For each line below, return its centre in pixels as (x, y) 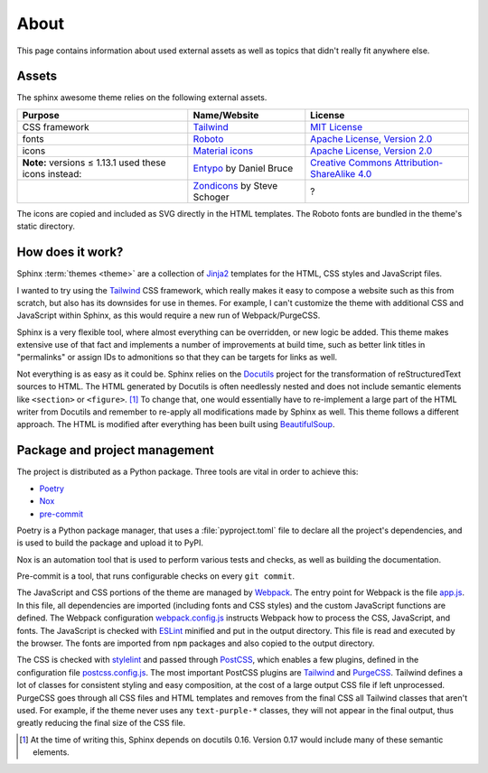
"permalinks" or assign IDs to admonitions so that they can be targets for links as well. (177, 358)
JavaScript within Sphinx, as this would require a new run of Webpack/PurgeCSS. (169, 315)
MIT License (337, 126)
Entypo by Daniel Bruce (243, 168)
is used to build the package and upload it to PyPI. (110, 543)
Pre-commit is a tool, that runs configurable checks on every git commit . (156, 576)
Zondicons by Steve (235, 185)
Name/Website (226, 115)
